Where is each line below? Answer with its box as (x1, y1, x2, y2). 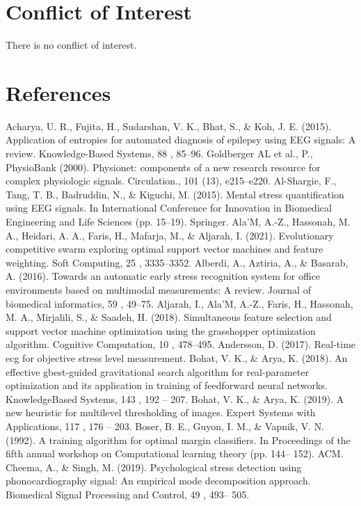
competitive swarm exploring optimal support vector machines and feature (6, 242, 323, 256)
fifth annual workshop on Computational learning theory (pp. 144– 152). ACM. (6, 446, 344, 461)
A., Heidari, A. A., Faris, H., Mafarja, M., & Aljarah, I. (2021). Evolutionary (6, 228, 334, 242)
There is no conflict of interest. (6, 38, 137, 52)
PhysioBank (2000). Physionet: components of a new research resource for (6, 159, 321, 174)
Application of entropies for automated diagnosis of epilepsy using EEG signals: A (6, 132, 356, 147)
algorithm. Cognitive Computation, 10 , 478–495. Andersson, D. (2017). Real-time (6, 337, 356, 351)
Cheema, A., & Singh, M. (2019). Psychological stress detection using (6, 459, 302, 474)
